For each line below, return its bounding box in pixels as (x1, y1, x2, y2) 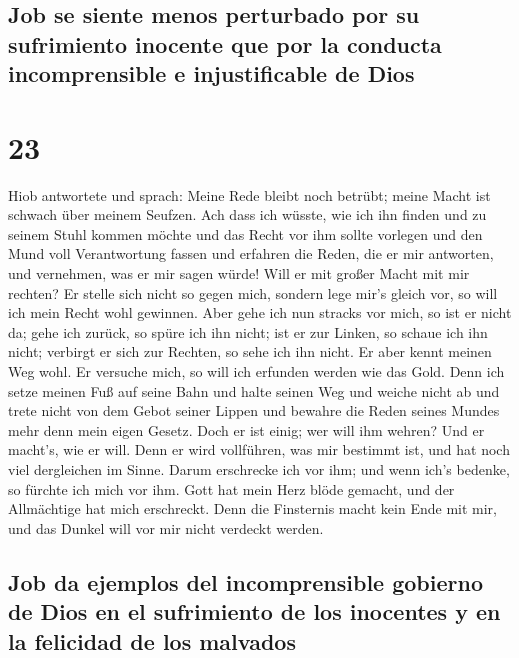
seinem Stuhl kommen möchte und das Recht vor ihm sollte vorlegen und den (8, 223, 483, 244)
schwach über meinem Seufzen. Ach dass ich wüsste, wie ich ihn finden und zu (8, 204, 487, 225)
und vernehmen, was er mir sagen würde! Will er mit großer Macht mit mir (8, 263, 470, 284)
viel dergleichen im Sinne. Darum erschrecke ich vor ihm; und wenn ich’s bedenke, (8, 459, 510, 479)
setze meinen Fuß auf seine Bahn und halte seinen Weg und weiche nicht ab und (8, 380, 500, 401)
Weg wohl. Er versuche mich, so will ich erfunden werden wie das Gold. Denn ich (8, 361, 505, 382)
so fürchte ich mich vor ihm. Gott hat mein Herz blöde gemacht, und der (8, 478, 455, 499)
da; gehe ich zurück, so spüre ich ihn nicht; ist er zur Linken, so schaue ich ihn (8, 321, 488, 342)
